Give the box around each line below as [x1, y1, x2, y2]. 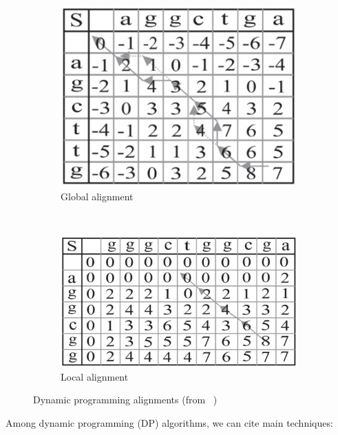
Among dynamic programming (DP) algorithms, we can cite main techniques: [6, 415, 333, 429]
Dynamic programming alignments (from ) [33, 392, 218, 407]
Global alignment [61, 189, 134, 203]
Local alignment [61, 369, 129, 383]
